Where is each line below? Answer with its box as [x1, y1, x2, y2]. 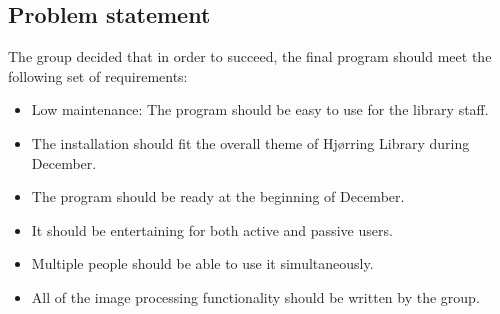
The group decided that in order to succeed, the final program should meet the [8, 46, 492, 67]
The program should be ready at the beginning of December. [31, 186, 405, 207]
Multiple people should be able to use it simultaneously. [31, 253, 374, 274]
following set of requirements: [8, 65, 188, 86]
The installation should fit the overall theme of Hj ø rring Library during [31, 132, 470, 153]
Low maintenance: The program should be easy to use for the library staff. [31, 99, 489, 120]
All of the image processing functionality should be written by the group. [31, 286, 480, 307]
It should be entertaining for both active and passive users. [31, 219, 393, 240]
